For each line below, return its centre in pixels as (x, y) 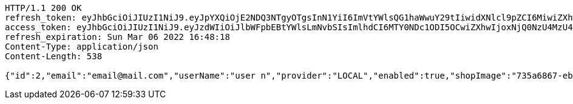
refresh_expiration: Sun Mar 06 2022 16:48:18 (117, 37)
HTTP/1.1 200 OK (43, 8)
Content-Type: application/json (82, 47)
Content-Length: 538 (54, 56)
